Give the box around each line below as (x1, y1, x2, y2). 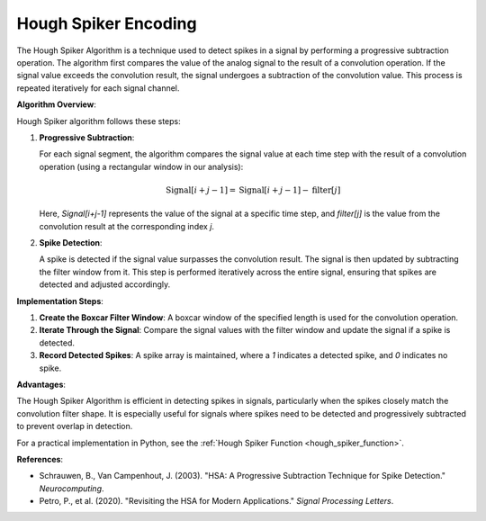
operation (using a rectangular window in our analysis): (39, 161, 244, 172)
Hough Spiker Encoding (16, 13, 197, 33)
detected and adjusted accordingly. (39, 279, 171, 290)
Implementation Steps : (16, 295, 103, 306)
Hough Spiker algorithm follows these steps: (16, 115, 182, 126)
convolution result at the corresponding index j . (39, 220, 215, 231)
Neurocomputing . (39, 482, 104, 494)
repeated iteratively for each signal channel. (16, 82, 180, 94)
